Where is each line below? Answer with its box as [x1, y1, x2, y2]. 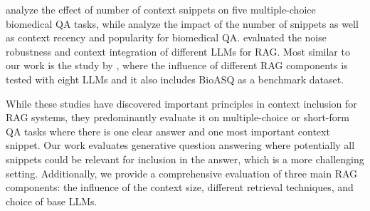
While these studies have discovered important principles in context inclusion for [6, 96, 357, 110]
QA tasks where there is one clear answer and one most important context [6, 123, 330, 138]
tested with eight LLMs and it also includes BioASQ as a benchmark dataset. [6, 71, 344, 86]
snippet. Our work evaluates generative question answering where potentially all [6, 138, 355, 153]
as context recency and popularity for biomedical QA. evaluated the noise [6, 30, 327, 45]
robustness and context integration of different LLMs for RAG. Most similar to [6, 43, 350, 58]
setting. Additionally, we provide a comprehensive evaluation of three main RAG [6, 165, 358, 180]
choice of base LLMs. [6, 193, 97, 208]
